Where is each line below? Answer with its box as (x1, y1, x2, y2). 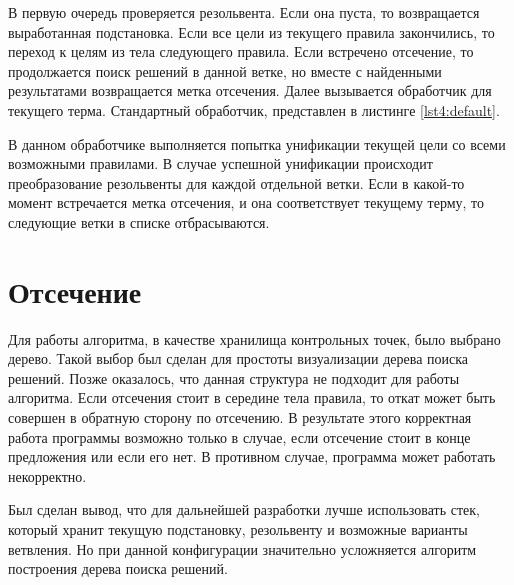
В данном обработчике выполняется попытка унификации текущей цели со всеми (8, 133, 506, 154)
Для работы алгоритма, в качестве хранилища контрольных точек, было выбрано (8, 328, 501, 349)
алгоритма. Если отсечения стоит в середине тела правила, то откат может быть (8, 387, 496, 408)
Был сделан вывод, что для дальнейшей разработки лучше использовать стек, (8, 499, 480, 520)
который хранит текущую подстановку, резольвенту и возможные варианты (8, 519, 468, 539)
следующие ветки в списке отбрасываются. (8, 211, 270, 232)
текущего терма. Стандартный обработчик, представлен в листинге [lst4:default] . (8, 99, 500, 120)
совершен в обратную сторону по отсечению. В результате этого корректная (8, 407, 472, 428)
